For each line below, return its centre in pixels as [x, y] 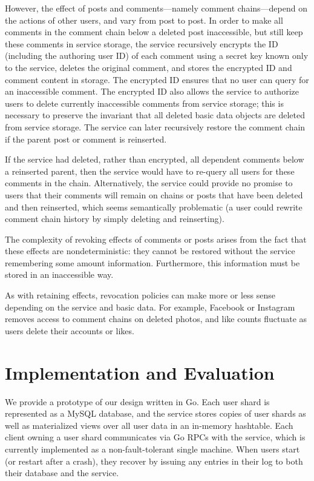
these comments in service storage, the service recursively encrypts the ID [142, 43]
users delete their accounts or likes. [70, 330]
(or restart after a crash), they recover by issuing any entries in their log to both [154, 461]
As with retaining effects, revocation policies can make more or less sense [140, 295]
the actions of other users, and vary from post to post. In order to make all [144, 20]
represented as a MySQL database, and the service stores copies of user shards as [155, 413]
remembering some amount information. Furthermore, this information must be [152, 262]
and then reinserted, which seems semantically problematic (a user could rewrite [154, 207]
